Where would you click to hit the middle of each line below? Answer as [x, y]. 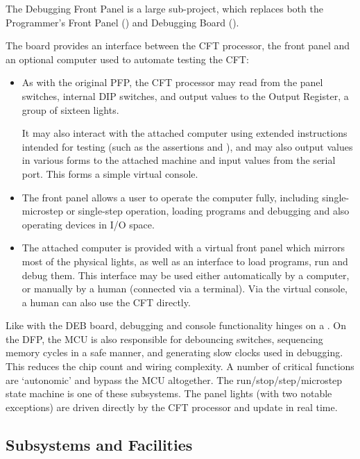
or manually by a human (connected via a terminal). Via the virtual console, [185, 289]
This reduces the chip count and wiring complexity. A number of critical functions [180, 366]
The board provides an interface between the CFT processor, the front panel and [178, 45]
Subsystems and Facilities [99, 444]
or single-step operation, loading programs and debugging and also [208, 211]
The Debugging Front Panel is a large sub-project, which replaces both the [164, 8]
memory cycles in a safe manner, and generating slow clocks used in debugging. [174, 352]
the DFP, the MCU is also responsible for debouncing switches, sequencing [164, 339]
